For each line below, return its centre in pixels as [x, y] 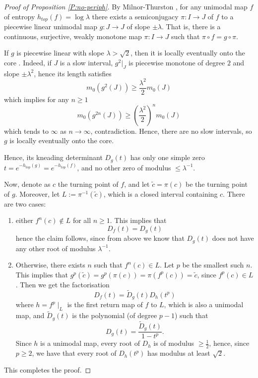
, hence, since [229, 343]
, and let [137, 184]
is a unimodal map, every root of [90, 343]
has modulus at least [179, 353]
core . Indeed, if [28, 62]
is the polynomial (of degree [115, 315]
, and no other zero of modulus [124, 167]
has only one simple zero [167, 157]
